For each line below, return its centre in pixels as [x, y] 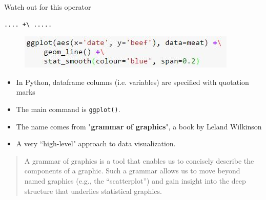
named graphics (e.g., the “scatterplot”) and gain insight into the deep [135, 181]
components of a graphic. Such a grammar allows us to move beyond [132, 171]
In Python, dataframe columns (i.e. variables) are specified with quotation [132, 82]
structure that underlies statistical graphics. [93, 191]
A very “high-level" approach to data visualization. [96, 143]
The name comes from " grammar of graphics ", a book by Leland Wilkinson [139, 126]
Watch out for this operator [48, 7]
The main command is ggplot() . [68, 109]
